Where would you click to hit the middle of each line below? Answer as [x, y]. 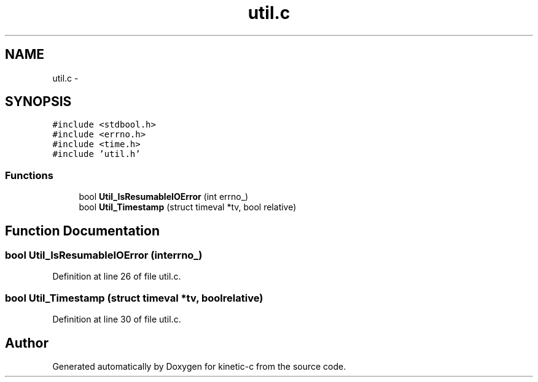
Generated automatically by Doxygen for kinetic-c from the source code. [199, 366]
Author [27, 343]
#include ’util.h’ [96, 154]
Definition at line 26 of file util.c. [117, 277]
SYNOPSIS [38, 102]
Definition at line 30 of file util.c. [117, 319]
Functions [29, 175]
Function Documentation [82, 231]
